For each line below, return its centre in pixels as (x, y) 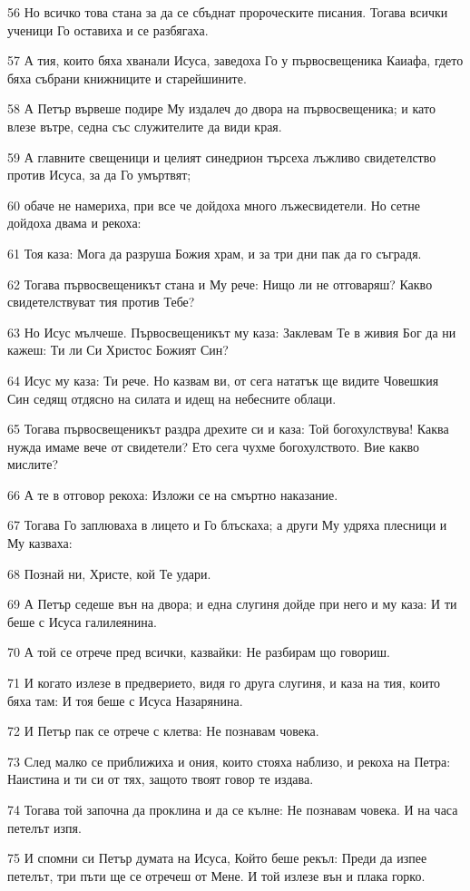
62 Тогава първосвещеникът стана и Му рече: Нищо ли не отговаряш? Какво (220, 284)
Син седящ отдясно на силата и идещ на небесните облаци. (172, 398)
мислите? (33, 464)
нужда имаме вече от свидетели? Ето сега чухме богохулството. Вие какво (213, 446)
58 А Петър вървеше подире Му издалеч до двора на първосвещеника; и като (221, 108)
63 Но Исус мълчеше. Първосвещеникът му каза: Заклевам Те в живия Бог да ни (232, 332)
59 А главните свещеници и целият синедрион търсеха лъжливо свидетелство (222, 157)
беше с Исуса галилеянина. (82, 621)
